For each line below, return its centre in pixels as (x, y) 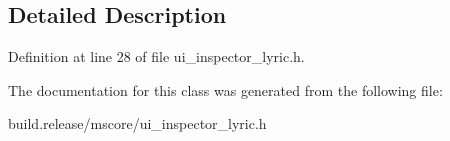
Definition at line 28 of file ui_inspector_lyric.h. (156, 56)
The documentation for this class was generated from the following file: (225, 89)
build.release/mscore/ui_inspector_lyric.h (137, 123)
